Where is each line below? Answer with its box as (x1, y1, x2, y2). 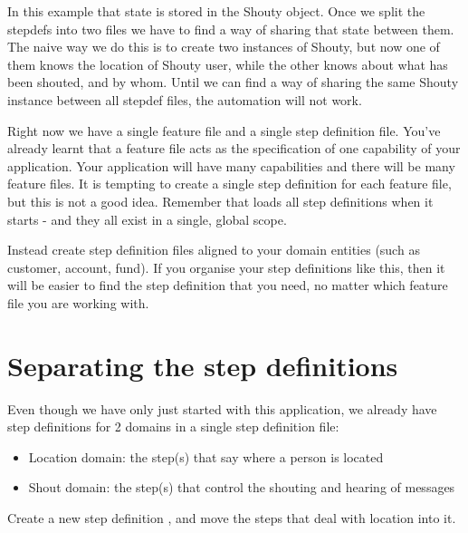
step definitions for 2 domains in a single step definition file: (7, 417, 339, 436)
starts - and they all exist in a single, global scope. (7, 209, 287, 228)
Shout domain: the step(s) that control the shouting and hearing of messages (28, 478, 455, 497)
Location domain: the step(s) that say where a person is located (28, 447, 384, 466)
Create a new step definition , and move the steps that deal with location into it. (7, 509, 456, 527)
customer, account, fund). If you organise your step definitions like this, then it (7, 257, 445, 276)
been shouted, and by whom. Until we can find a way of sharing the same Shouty (7, 73, 459, 92)
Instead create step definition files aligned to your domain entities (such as (7, 240, 420, 259)
